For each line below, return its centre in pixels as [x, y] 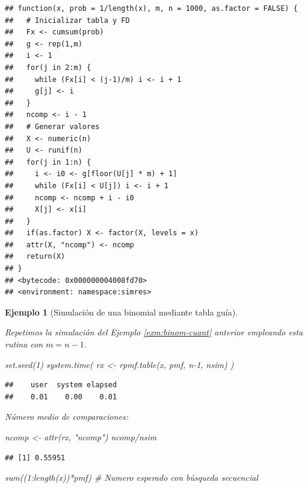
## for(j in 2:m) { [48, 67]
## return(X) [35, 257]
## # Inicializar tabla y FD [67, 20]
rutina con [24, 344]
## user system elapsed [61, 385]
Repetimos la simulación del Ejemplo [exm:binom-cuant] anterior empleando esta [154, 332]
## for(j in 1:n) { [48, 162]
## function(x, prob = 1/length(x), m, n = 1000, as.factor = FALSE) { [151, 8]
